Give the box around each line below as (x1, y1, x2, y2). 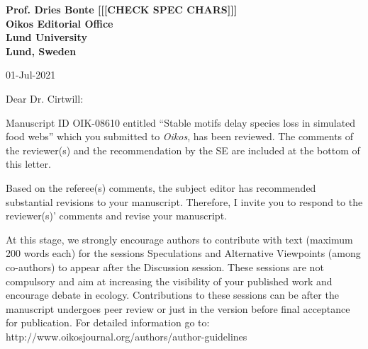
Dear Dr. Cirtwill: (6, 91, 84, 105)
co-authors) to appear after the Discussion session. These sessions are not (6, 259, 324, 274)
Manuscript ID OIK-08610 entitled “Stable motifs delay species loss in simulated (6, 115, 356, 130)
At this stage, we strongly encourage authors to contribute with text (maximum (6, 231, 353, 246)
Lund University (6, 30, 87, 45)
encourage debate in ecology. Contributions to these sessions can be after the (6, 287, 339, 302)
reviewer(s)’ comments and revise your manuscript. (6, 208, 227, 223)
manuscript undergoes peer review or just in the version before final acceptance (6, 301, 350, 316)
